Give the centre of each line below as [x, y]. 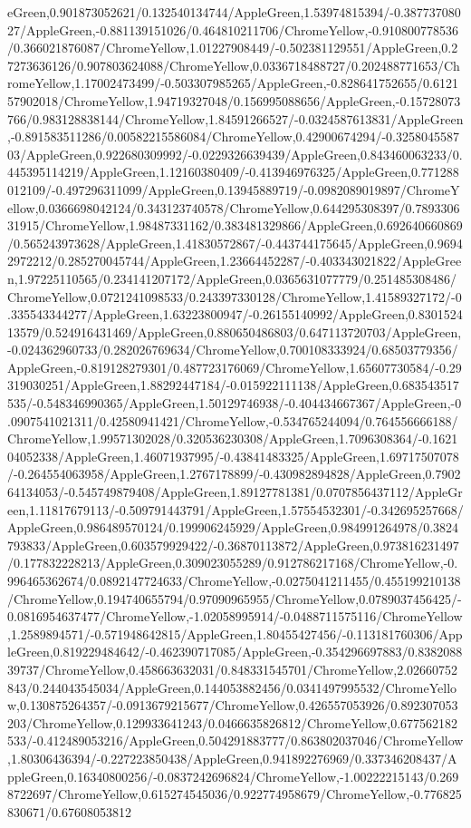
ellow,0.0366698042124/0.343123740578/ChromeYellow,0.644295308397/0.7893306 [234, 207]
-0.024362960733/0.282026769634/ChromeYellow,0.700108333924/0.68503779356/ [233, 350]
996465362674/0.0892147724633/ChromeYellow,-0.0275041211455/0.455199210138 [234, 580]
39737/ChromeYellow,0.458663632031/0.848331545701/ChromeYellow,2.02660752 [233, 669]
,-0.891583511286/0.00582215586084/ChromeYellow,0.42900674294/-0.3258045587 [233, 136]
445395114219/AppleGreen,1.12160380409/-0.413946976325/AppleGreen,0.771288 [233, 172]
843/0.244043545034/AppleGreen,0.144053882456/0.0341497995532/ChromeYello [232, 687]
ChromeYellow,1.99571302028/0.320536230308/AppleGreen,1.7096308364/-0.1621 [233, 438]
